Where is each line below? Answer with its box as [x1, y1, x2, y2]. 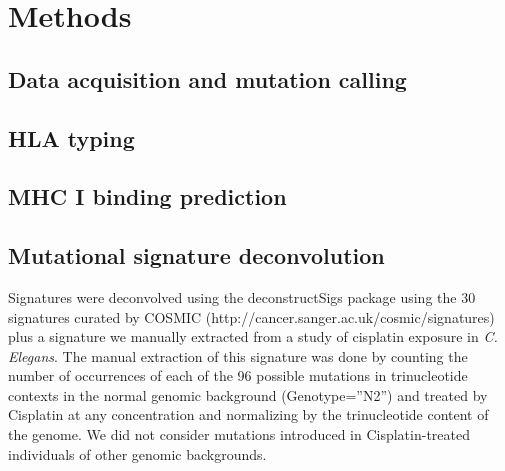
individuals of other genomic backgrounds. [8, 443, 267, 464]
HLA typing [8, 122, 135, 153]
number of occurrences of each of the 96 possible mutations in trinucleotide [8, 365, 468, 386]
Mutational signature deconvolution [8, 240, 385, 271]
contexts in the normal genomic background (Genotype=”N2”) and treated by [8, 384, 488, 405]
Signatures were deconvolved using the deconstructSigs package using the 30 [8, 286, 476, 307]
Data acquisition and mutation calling [8, 63, 407, 94]
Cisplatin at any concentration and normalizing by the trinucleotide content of [8, 404, 489, 425]
